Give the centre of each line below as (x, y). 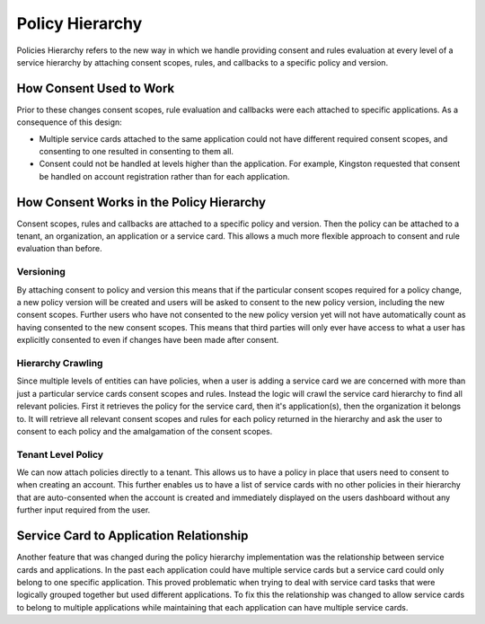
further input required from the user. (84, 510)
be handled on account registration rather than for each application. (164, 176)
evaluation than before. (59, 249)
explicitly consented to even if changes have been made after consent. (148, 340)
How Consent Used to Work (96, 88)
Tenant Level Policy (60, 454)
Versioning (41, 272)
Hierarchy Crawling (60, 363)
